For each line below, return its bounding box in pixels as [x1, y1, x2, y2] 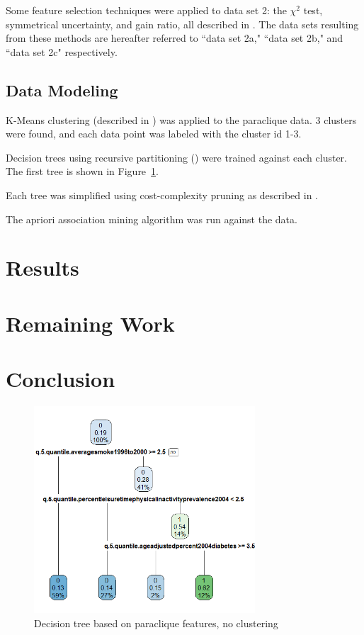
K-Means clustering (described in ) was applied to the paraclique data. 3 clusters [6, 112, 357, 127]
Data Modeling [6, 79, 118, 101]
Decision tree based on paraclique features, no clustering [34, 615, 278, 630]
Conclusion [6, 364, 115, 393]
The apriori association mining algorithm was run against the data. [6, 211, 297, 226]
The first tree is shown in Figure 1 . [6, 164, 159, 179]
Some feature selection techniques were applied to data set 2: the [6, 3, 287, 17]
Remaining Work [6, 308, 175, 337]
